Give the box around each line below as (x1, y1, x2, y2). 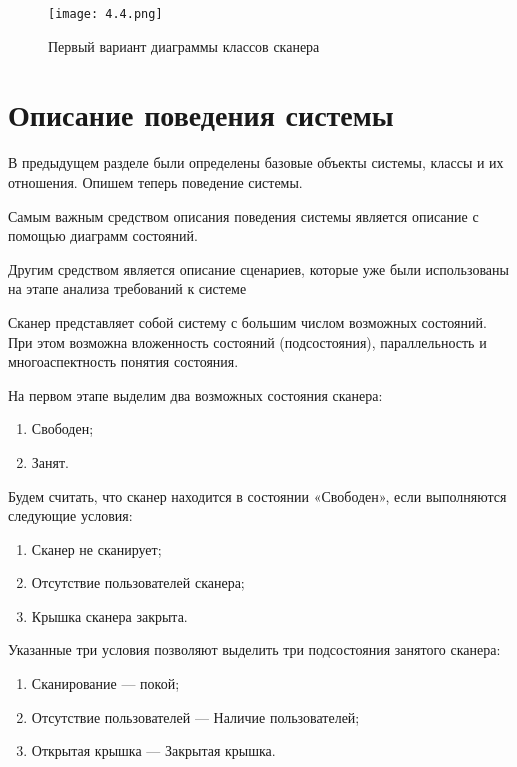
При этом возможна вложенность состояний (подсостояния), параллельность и (8, 331, 487, 352)
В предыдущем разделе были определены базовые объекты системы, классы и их (8, 152, 504, 173)
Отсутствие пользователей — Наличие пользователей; (31, 706, 360, 727)
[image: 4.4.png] (48, 7, 163, 21)
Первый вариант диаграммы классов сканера (48, 35, 320, 56)
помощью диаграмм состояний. (8, 225, 198, 246)
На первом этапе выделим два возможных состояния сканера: (8, 384, 383, 405)
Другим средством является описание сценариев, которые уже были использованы (8, 258, 509, 279)
